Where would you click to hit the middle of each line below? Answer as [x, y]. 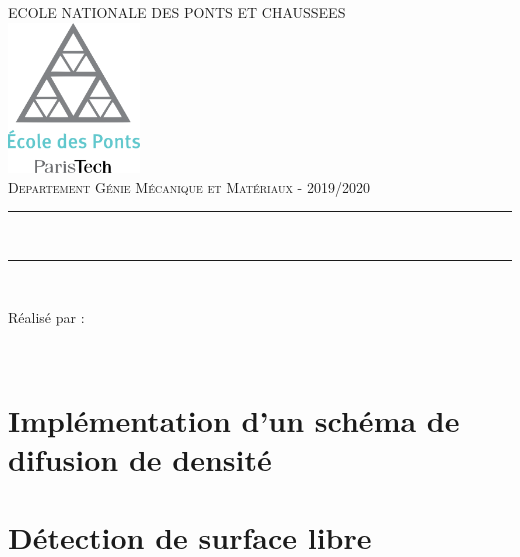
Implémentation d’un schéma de [234, 419]
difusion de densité [140, 458]
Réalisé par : [46, 317]
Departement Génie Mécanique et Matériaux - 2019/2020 [189, 186]
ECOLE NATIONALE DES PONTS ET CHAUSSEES [177, 12]
